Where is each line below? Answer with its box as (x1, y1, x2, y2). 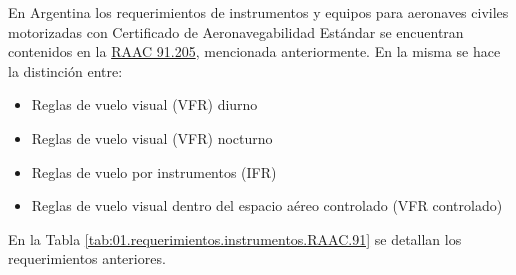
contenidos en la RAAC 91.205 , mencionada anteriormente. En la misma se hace (8, 41, 501, 62)
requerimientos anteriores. (8, 248, 166, 269)
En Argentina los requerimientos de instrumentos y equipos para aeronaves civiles (8, 2, 509, 22)
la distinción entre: (8, 60, 123, 81)
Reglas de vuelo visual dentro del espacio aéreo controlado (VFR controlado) (31, 195, 503, 216)
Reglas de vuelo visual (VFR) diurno (31, 94, 258, 115)
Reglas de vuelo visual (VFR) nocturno (31, 127, 273, 148)
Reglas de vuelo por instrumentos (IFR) (31, 161, 277, 182)
